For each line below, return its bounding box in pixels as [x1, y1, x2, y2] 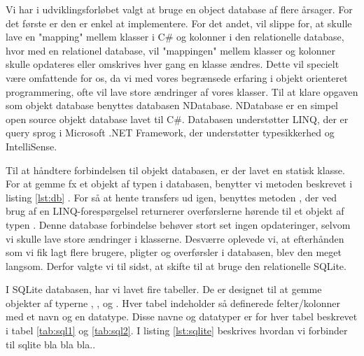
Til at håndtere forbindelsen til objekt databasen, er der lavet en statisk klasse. [6, 162, 345, 177]
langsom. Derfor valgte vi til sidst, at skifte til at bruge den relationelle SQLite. [6, 258, 346, 273]
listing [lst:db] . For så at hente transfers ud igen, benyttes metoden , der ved [6, 190, 337, 204]
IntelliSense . [6, 138, 57, 153]
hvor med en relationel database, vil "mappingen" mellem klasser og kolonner [6, 43, 335, 57]
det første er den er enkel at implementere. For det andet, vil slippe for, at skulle [6, 15, 352, 30]
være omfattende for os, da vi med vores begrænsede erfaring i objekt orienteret [6, 70, 348, 85]
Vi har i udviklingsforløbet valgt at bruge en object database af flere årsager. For [6, 2, 353, 16]
